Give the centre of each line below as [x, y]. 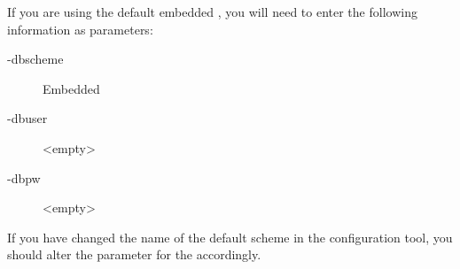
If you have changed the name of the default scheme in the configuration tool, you [230, 237]
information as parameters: [80, 29]
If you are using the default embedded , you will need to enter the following [212, 12]
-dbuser [27, 118]
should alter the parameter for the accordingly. [134, 254]
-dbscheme [35, 59]
